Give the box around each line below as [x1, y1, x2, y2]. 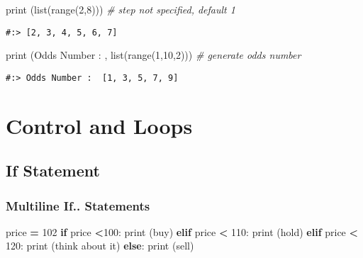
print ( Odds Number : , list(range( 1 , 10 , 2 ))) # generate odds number [6, 47, 301, 62]
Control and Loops [6, 111, 193, 140]
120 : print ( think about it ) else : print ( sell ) [6, 238, 194, 253]
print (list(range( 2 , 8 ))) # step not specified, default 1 [6, 2, 235, 16]
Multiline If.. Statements [6, 196, 150, 214]
